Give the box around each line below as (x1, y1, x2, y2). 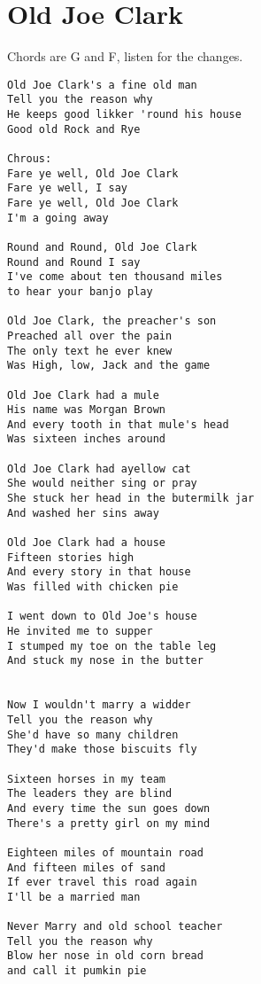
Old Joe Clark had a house (7, 536, 165, 550)
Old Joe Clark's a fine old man (7, 78, 197, 91)
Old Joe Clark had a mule (7, 388, 159, 402)
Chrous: (7, 152, 52, 165)
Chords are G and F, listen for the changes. (7, 47, 243, 66)
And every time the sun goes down (7, 801, 211, 815)
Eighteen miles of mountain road (7, 846, 203, 859)
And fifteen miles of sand (7, 861, 165, 874)
